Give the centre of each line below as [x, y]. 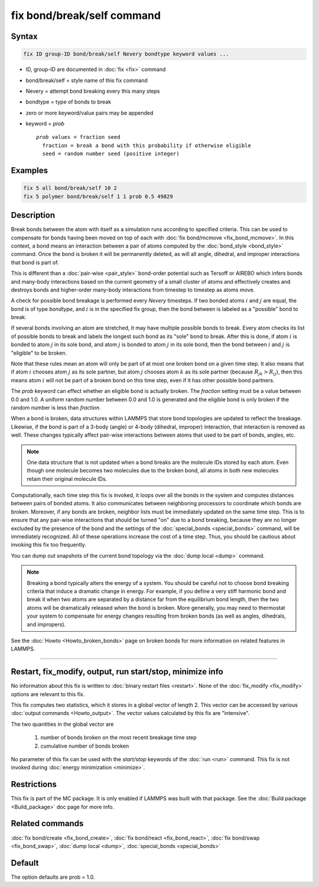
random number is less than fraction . [56, 407]
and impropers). [46, 624]
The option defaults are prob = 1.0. [53, 877]
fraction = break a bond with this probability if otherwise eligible [147, 145]
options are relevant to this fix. [48, 694]
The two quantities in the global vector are [62, 724]
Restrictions [34, 784]
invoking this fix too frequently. [49, 545]
